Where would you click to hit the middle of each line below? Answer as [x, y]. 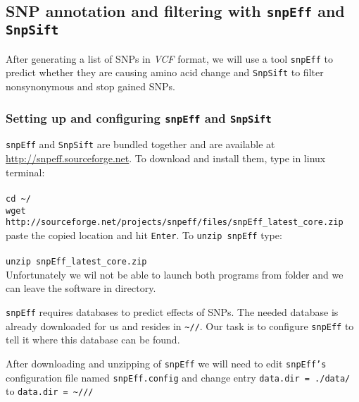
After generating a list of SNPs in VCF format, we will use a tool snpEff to [169, 58]
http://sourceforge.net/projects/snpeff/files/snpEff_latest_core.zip [175, 223]
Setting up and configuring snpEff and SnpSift [139, 117]
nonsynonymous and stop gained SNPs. [90, 86]
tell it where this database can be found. [93, 340]
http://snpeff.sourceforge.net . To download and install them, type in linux [166, 158]
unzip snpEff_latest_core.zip [76, 262]
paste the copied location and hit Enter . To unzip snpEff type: [144, 234]
